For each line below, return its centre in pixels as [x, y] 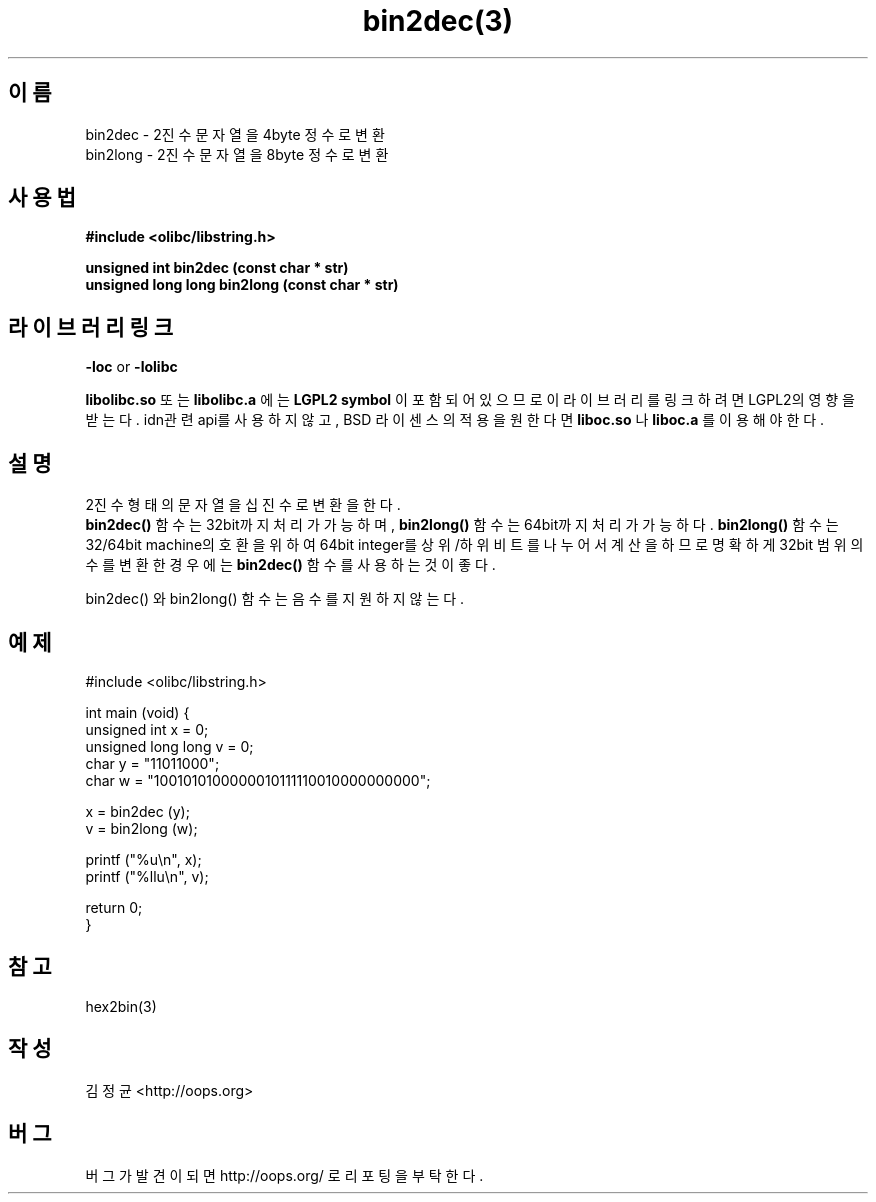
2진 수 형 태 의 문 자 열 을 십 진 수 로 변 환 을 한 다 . [243, 505]
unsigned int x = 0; [147, 729]
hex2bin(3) [121, 1006]
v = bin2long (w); [141, 828]
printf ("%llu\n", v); [147, 876]
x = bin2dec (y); [137, 811]
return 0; [114, 907]
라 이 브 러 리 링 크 [91, 327]
